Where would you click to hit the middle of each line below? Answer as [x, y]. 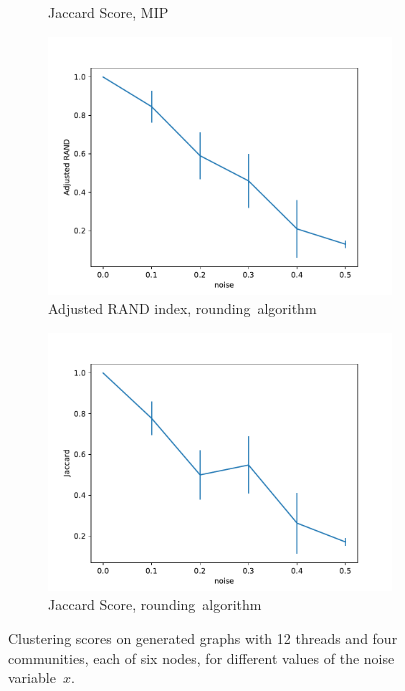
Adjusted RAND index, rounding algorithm [182, 308]
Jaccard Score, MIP [108, 12]
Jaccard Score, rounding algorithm [155, 604]
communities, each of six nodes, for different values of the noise [201, 657]
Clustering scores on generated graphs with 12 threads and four [203, 637]
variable [32, 677]
